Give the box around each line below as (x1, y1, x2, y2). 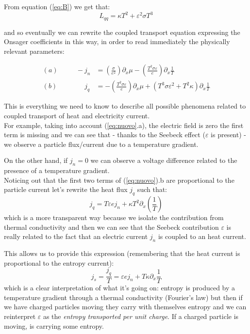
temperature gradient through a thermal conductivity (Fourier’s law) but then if (4, 292, 243, 302)
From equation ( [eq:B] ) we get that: (4, 1, 110, 11)
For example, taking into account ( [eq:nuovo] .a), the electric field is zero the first (4, 120, 244, 130)
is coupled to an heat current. (158, 231, 246, 241)
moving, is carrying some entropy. (4, 320, 104, 331)
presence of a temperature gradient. (4, 165, 110, 175)
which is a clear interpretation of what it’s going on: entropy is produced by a (4, 283, 235, 293)
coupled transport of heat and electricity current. (4, 110, 150, 120)
